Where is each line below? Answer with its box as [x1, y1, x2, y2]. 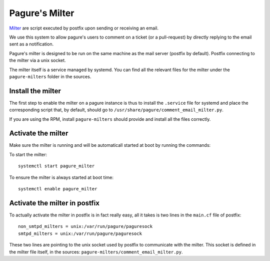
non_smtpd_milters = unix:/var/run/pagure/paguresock [18, 223, 152, 229]
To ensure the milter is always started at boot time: [9, 174, 114, 180]
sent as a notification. [9, 41, 54, 47]
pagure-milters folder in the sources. [9, 73, 91, 80]
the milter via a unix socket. [9, 58, 66, 64]
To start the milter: [9, 151, 47, 157]
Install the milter [9, 87, 61, 95]
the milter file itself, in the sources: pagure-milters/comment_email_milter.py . [9, 248, 183, 255]
